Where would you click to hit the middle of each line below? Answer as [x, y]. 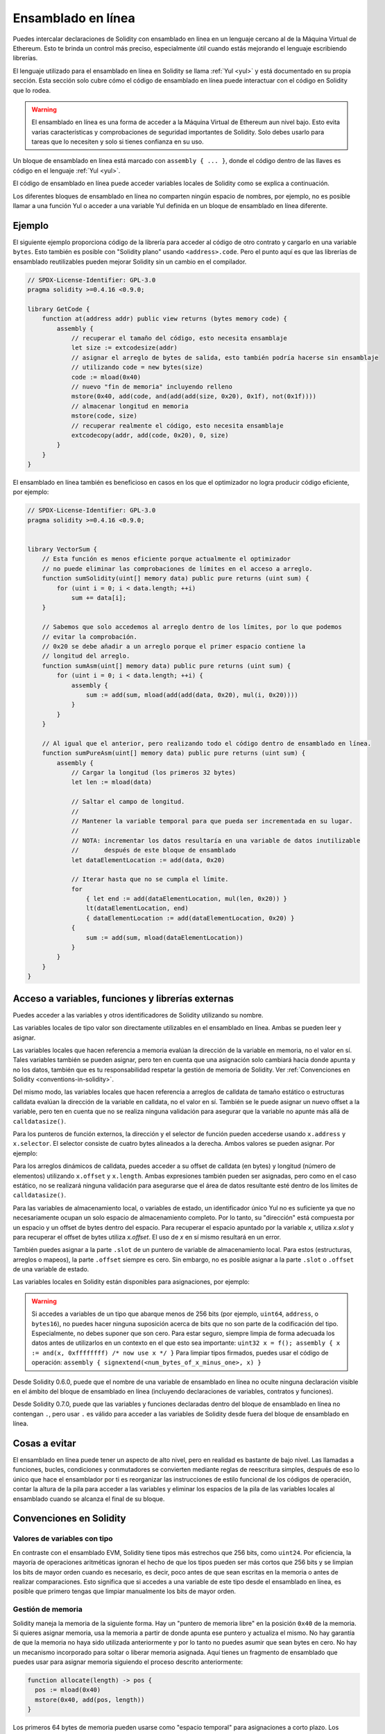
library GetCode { [59, 309]
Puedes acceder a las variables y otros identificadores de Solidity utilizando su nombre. [138, 1015]
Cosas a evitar [44, 1443]
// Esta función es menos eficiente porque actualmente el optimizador [166, 559]
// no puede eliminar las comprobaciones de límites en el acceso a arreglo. [178, 568]
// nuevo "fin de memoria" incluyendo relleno [152, 386]
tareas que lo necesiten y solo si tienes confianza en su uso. [118, 141]
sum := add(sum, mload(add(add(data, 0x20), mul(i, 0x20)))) [192, 695]
